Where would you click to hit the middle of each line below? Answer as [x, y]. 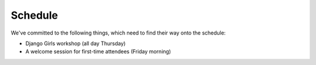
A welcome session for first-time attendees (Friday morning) [98, 52]
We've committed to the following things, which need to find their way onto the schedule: [118, 33]
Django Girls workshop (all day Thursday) [75, 43]
